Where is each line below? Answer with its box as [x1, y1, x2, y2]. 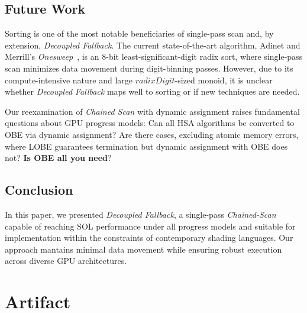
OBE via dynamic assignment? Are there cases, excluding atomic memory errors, [5, 128, 299, 140]
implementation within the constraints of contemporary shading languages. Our [5, 231, 293, 244]
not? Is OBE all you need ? [5, 151, 112, 164]
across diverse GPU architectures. [5, 254, 127, 267]
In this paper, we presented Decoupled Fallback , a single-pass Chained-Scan [5, 208, 276, 220]
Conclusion [5, 180, 73, 199]
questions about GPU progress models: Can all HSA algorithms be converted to [5, 117, 295, 129]
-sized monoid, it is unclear [174, 73, 273, 86]
